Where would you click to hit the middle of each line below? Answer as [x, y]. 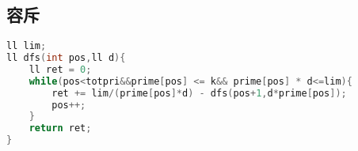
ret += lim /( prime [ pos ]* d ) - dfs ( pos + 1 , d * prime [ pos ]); [199, 93]
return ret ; [60, 128]
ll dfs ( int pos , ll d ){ [66, 58]
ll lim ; [27, 46]
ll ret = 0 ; [60, 69]
